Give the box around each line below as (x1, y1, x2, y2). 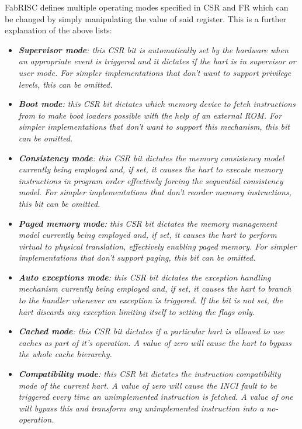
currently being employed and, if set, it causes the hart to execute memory (18, 163, 283, 175)
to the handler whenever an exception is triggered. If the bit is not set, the (18, 294, 283, 306)
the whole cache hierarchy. (18, 348, 112, 360)
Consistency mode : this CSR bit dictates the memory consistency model (18, 151, 284, 164)
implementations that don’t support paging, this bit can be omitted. (18, 251, 256, 264)
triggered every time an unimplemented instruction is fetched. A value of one (18, 390, 293, 403)
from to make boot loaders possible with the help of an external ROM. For (18, 109, 282, 121)
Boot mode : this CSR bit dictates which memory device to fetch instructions (18, 98, 296, 110)
